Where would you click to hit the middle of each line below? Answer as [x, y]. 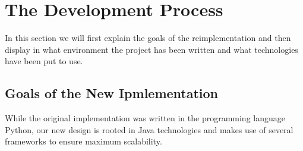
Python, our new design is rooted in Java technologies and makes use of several [149, 129]
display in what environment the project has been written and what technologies [151, 49]
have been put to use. [44, 61]
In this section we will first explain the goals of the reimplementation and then [148, 38]
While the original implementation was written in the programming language [145, 118]
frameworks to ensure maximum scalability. [83, 141]
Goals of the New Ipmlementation [112, 93]
